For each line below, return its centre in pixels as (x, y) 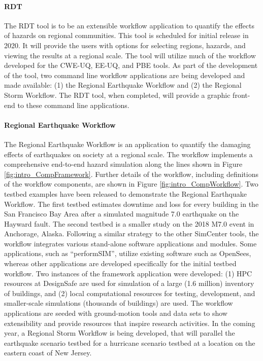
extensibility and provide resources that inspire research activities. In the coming (130, 323)
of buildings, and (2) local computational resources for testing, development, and (130, 293)
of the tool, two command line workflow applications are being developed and (125, 75)
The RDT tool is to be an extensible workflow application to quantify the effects (129, 25)
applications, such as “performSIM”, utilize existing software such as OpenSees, (128, 253)
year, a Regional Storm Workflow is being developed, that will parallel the (120, 333)
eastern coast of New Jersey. (48, 353)
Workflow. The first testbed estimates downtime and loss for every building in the (131, 204)
